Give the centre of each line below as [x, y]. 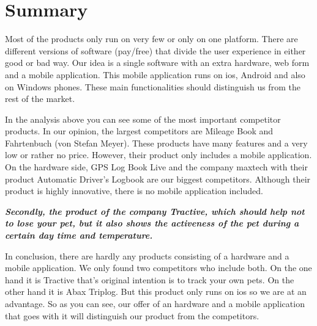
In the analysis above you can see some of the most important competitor [143, 119]
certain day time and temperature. [79, 235]
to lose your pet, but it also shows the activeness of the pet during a [152, 223]
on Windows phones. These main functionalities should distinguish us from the [153, 86]
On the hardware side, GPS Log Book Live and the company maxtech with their [156, 167]
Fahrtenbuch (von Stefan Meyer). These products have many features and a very [156, 143]
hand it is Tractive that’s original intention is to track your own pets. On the [150, 279]
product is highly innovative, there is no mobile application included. [134, 191]
